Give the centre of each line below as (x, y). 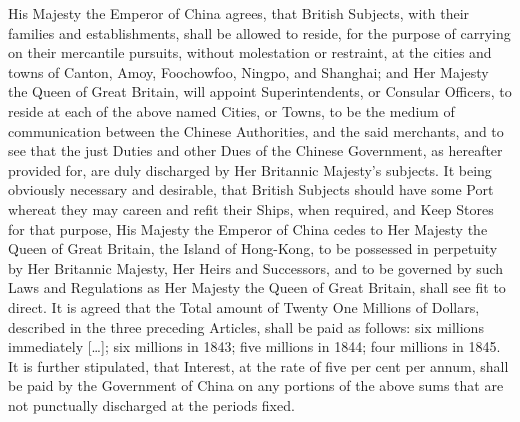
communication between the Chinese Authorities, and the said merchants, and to (256, 130)
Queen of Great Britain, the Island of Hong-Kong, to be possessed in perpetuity (253, 248)
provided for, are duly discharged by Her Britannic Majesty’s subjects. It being (250, 169)
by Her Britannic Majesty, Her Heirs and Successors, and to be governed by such (256, 267)
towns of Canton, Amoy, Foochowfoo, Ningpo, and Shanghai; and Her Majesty (248, 71)
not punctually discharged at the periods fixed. (151, 404)
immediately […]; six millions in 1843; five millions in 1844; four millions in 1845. (254, 346)
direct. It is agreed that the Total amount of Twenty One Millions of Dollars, (244, 306)
